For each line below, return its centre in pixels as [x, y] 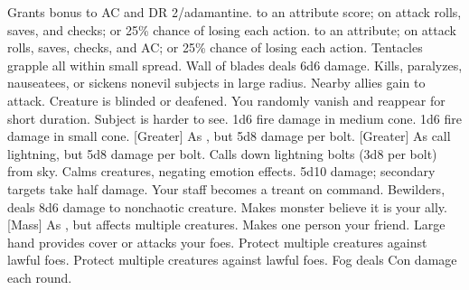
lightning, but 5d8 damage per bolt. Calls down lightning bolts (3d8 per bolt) [222, 153]
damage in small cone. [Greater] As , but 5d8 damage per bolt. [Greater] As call [229, 136]
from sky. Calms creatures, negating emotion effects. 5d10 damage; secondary [221, 171]
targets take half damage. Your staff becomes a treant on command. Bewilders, [226, 188]
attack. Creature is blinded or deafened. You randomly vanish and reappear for [226, 100]
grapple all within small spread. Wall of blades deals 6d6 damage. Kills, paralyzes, [235, 65]
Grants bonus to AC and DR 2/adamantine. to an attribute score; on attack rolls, [234, 12]
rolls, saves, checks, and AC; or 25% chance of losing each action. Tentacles [215, 47]
